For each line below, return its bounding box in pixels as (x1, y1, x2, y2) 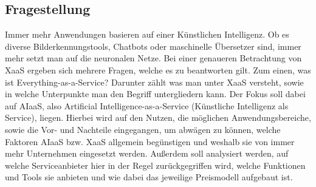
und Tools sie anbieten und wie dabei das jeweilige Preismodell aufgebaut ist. (5, 171, 293, 183)
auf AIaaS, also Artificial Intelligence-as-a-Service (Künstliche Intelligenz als (5, 99, 289, 112)
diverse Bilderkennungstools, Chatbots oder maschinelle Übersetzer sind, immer (5, 39, 301, 52)
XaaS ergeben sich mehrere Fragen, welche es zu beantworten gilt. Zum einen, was (5, 63, 311, 76)
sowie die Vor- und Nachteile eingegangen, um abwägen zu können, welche (5, 123, 281, 135)
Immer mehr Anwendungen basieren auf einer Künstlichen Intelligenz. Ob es (5, 28, 289, 41)
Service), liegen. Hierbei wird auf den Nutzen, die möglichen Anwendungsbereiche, (5, 111, 311, 124)
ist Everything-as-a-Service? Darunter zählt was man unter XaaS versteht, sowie (5, 75, 304, 88)
